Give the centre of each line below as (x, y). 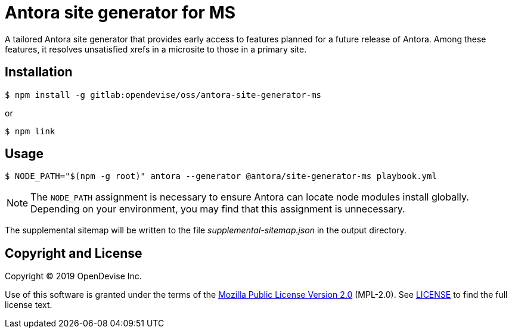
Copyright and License (74, 253)
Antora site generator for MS (120, 13)
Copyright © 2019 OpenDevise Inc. (73, 276)
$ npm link (30, 131)
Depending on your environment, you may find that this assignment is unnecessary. (218, 209)
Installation (39, 72)
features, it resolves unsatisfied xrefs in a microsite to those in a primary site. (156, 49)
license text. (29, 305)
